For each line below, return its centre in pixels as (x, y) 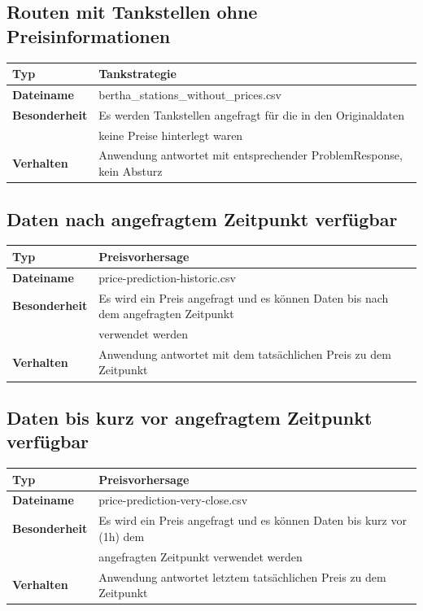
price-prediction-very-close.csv (173, 500)
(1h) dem (122, 536)
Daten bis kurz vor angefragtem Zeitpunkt (190, 417)
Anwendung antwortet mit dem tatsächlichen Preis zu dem (245, 354)
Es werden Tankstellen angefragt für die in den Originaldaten (252, 114)
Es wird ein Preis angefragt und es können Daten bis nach (244, 297)
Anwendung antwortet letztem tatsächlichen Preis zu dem (242, 576)
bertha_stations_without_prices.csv (190, 94)
